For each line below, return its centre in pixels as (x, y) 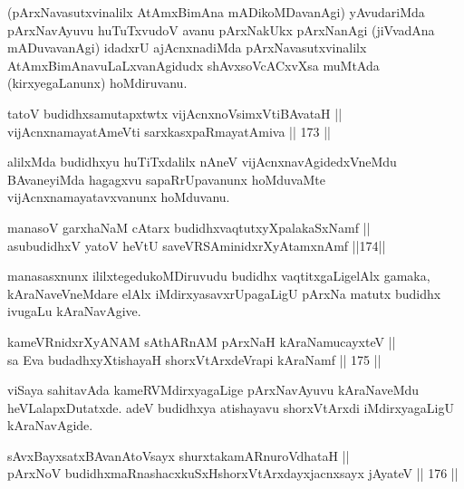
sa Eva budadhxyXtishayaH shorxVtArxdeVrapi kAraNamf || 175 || (194, 359)
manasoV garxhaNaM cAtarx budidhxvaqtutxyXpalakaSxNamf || (189, 227)
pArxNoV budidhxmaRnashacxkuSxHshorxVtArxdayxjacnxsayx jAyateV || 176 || (233, 473)
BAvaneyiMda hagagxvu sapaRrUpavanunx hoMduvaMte (166, 179)
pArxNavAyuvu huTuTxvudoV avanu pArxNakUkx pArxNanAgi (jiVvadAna (221, 29)
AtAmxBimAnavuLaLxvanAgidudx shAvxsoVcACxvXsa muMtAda (193, 65)
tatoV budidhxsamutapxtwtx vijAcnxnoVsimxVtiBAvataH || (175, 113)
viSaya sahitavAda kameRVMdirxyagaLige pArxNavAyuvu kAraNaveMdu (213, 390)
